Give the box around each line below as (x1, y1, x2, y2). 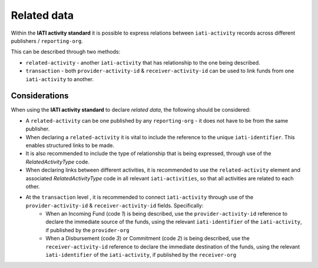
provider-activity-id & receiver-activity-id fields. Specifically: (25, 202, 204, 209)
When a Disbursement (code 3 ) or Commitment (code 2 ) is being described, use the (45, 235, 250, 242)
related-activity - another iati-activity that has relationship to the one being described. (25, 59, 260, 66)
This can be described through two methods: (11, 48, 121, 55)
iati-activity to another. (25, 75, 94, 82)
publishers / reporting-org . (11, 37, 84, 44)
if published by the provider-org (45, 226, 130, 233)
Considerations (11, 91, 69, 101)
